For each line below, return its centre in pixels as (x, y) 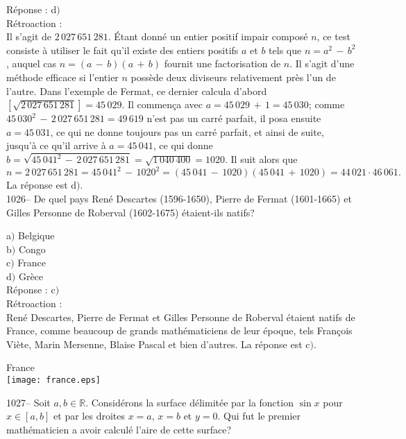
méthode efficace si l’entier (62, 77)
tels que (285, 50)
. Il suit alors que (261, 159)
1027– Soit (28, 402)
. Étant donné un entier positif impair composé (208, 36)
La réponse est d (42, 185)
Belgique (36, 235)
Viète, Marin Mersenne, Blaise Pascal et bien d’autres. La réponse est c (158, 344)
